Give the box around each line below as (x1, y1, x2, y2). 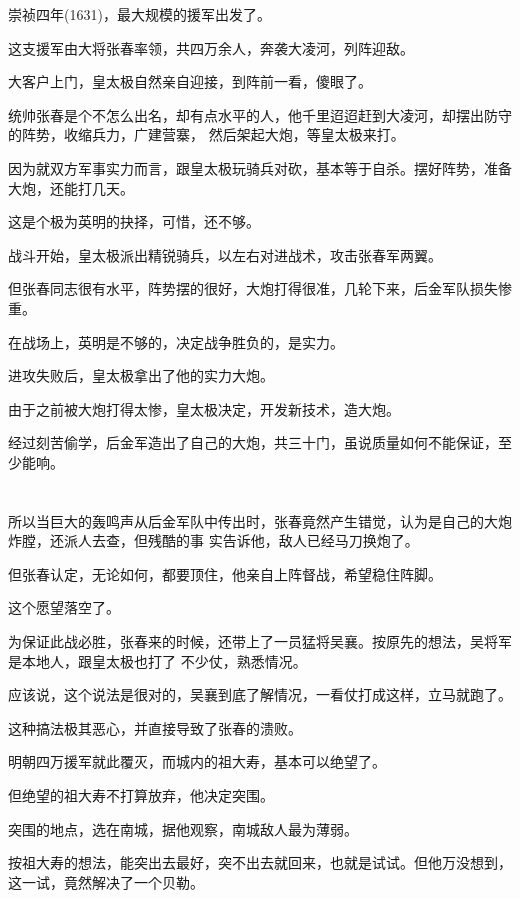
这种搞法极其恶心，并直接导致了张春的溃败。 (8, 717, 302, 738)
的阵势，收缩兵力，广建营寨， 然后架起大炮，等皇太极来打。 (8, 124, 405, 145)
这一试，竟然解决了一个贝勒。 (8, 871, 204, 892)
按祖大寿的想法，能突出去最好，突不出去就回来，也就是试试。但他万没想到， (8, 852, 512, 873)
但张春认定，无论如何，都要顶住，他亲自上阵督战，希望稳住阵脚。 (8, 563, 442, 584)
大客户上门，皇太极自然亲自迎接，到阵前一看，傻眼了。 (8, 71, 372, 92)
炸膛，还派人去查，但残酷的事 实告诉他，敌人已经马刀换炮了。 (8, 530, 419, 551)
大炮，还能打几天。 (8, 177, 134, 198)
